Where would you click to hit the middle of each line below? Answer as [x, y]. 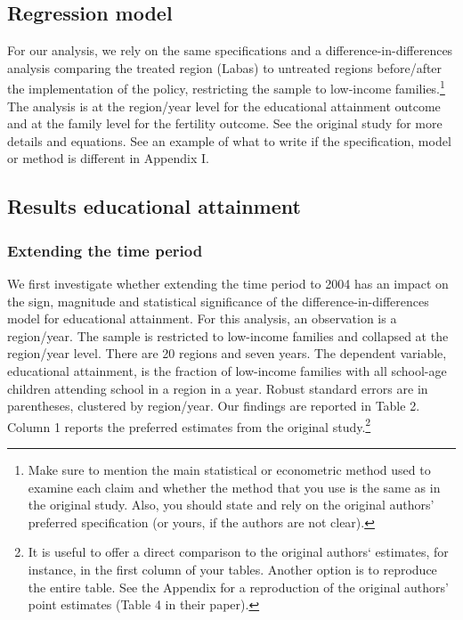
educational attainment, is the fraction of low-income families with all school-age [227, 370]
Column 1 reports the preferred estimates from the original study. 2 [189, 425]
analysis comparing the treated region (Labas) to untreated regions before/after [225, 67]
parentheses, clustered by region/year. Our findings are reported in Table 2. [214, 406]
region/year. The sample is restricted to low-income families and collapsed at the [228, 335]
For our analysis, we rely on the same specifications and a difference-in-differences [230, 50]
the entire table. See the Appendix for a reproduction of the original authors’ [238, 587]
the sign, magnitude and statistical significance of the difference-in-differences [218, 301]
